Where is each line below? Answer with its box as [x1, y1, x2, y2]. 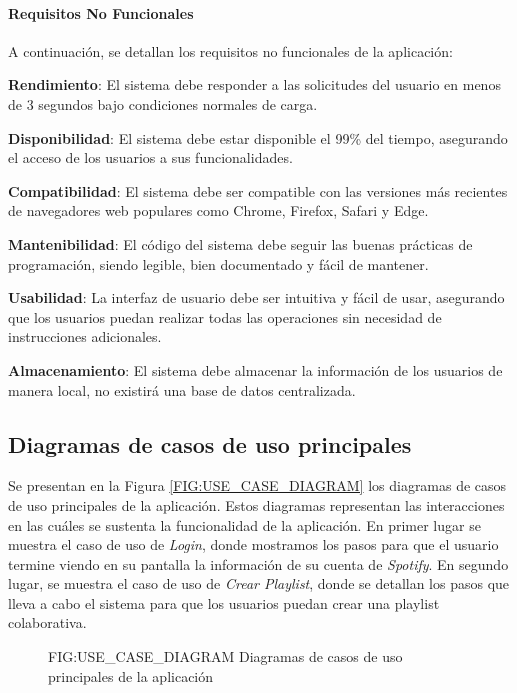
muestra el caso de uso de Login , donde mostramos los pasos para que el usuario [8, 534, 499, 555]
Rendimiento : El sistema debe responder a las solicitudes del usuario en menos [8, 74, 501, 95]
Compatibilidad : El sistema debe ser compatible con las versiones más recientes [8, 180, 508, 201]
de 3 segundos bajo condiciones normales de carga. [8, 93, 318, 114]
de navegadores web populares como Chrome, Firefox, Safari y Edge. [8, 200, 429, 221]
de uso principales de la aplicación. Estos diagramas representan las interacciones [8, 494, 505, 515]
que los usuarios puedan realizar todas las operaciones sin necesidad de [8, 306, 442, 327]
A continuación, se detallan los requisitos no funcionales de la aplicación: [8, 40, 453, 61]
